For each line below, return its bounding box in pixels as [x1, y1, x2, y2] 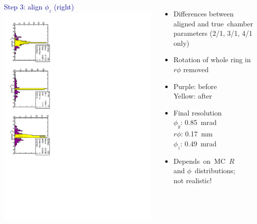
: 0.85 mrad [180, 117, 217, 127]
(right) [54, 1, 74, 11]
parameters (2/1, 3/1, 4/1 [173, 28, 253, 38]
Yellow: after [173, 91, 212, 101]
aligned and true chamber [173, 18, 253, 28]
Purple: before [173, 81, 217, 91]
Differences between [173, 8, 234, 18]
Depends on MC [173, 155, 226, 166]
